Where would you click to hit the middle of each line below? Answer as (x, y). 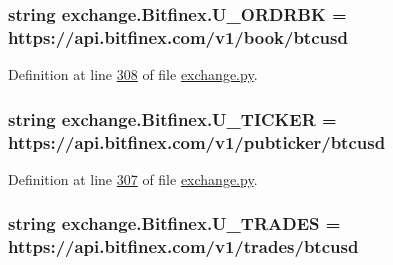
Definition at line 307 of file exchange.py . (133, 178)
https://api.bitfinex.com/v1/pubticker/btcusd (197, 141)
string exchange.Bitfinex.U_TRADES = (174, 223)
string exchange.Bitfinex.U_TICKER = (172, 118)
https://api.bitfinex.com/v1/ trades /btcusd (183, 246)
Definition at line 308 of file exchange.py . (133, 74)
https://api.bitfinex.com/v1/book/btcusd (178, 36)
